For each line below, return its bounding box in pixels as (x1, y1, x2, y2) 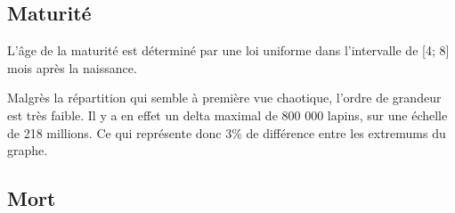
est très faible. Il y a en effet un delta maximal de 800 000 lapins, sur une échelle (7, 105, 448, 124)
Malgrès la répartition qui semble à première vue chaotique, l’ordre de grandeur (7, 88, 442, 107)
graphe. (7, 141, 48, 160)
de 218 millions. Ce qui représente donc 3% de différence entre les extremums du (7, 123, 446, 142)
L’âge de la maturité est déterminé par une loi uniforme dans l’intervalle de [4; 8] (7, 41, 450, 60)
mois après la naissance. (7, 58, 137, 77)
